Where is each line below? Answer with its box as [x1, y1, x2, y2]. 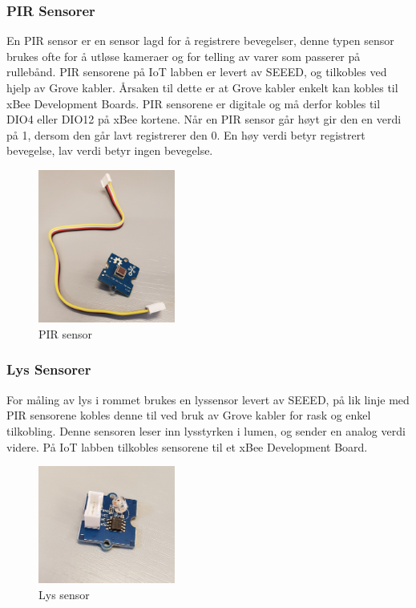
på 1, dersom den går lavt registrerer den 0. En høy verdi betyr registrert [6, 126, 366, 143]
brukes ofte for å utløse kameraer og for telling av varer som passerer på [6, 47, 361, 64]
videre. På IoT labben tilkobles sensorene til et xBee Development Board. [6, 438, 368, 455]
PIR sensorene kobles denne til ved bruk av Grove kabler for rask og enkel [6, 407, 371, 424]
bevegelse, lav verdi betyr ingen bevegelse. [6, 142, 213, 159]
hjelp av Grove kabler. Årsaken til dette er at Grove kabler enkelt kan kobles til [6, 79, 398, 95]
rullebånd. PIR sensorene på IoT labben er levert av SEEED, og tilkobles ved [6, 63, 387, 80]
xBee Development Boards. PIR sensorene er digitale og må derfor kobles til [6, 95, 381, 111]
